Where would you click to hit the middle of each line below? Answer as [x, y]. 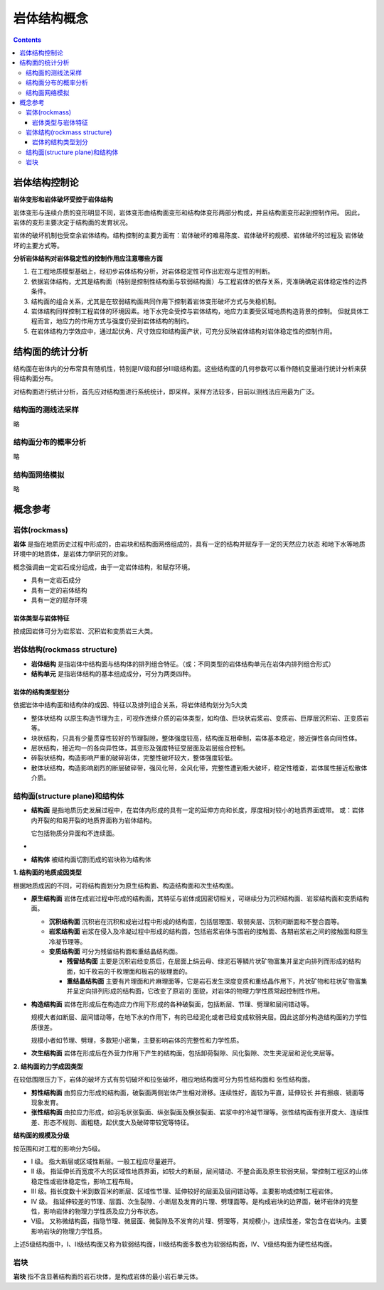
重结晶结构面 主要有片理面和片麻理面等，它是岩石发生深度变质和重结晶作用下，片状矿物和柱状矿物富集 [217, 982]
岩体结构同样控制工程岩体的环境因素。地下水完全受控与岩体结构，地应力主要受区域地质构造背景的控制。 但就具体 [197, 311]
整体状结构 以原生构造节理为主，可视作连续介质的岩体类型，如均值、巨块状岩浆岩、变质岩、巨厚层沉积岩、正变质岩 [200, 718]
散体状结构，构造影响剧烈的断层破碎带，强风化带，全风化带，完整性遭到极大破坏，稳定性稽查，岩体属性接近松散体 [199, 768]
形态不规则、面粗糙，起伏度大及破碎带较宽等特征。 [118, 1122]
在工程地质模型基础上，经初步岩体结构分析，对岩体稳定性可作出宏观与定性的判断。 [152, 272]
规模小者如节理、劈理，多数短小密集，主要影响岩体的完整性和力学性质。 [137, 1041]
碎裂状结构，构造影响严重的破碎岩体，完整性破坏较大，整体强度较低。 [134, 758]
